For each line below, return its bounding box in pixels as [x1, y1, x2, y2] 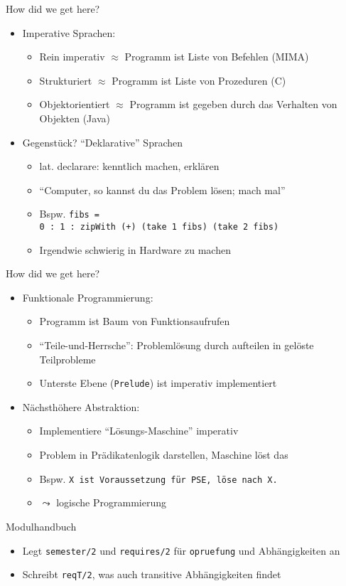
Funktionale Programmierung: [22, 289, 153, 304]
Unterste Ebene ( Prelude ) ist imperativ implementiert [39, 375, 277, 390]
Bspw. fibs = [39, 206, 100, 221]
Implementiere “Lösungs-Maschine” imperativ [39, 423, 239, 438]
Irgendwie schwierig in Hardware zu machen [39, 242, 231, 257]
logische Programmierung [56, 495, 166, 510]
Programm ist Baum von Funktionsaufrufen [39, 314, 230, 329]
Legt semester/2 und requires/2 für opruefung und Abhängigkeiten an [22, 543, 340, 558]
